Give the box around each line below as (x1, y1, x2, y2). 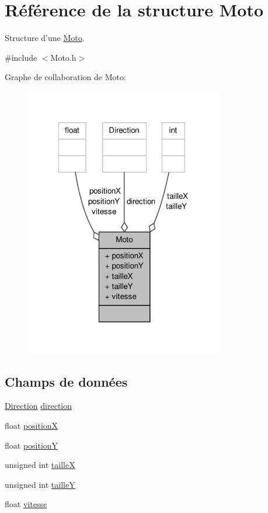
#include (5, 51, 37, 63)
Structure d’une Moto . (5, 32, 85, 44)
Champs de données (5, 372, 128, 390)
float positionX (5, 419, 58, 431)
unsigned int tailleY (5, 478, 75, 490)
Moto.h (50, 51, 76, 63)
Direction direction (5, 400, 72, 412)
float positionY (5, 439, 58, 451)
